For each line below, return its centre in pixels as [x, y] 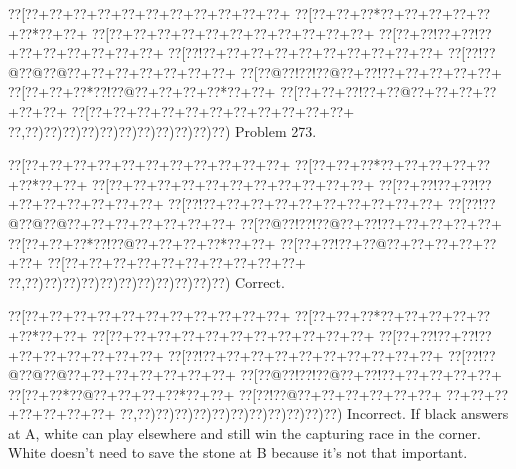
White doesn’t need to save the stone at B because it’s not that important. [238, 452]
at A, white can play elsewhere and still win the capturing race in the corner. [244, 432]
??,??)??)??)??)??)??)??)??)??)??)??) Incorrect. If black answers [314, 413]
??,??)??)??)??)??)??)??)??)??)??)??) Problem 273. [162, 130]
